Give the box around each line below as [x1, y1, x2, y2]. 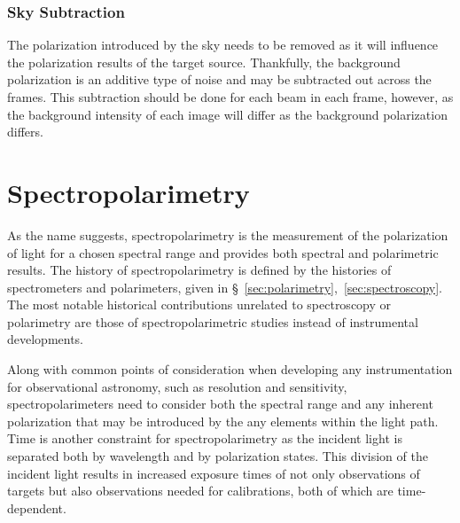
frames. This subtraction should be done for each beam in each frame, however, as [7, 88, 454, 105]
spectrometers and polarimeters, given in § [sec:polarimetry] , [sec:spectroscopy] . [7, 277, 443, 296]
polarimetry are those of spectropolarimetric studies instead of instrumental [7, 312, 418, 331]
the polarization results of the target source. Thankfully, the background [7, 52, 401, 71]
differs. [7, 122, 43, 141]
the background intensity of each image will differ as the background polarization [7, 105, 448, 123]
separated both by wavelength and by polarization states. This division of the [7, 447, 428, 465]
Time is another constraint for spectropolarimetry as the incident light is [7, 429, 402, 448]
